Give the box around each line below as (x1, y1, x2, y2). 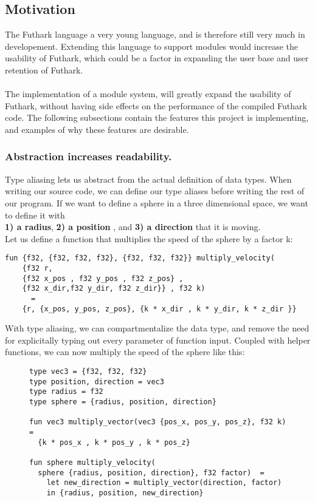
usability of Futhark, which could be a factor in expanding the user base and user (5, 52, 309, 64)
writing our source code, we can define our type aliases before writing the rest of (5, 185, 305, 197)
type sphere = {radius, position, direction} (29, 398, 216, 407)
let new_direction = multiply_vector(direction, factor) (46, 478, 282, 487)
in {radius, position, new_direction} (46, 488, 204, 497)
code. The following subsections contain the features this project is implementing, (5, 111, 309, 124)
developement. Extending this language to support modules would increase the (5, 39, 299, 52)
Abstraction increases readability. (5, 149, 172, 164)
